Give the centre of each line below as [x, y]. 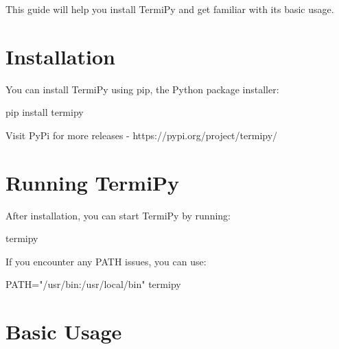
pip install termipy [45, 112]
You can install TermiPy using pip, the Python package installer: [142, 89]
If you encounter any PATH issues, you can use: [106, 261]
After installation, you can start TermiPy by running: [118, 215]
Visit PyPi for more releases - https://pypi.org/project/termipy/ [142, 135]
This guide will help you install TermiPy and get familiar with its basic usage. [170, 9]
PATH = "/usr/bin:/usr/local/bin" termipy [93, 284]
